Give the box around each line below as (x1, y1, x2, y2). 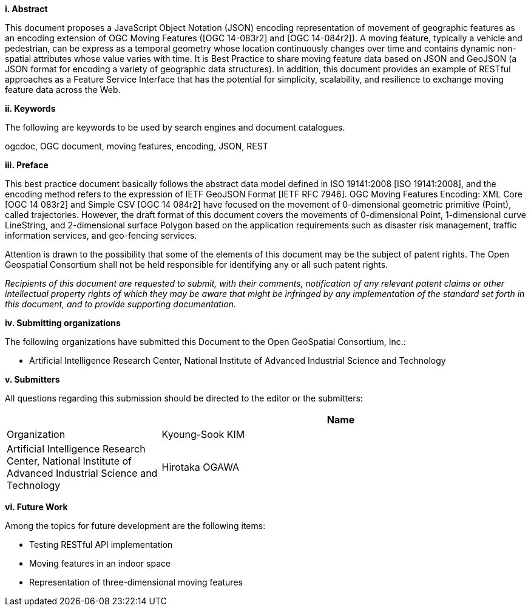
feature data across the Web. (5, 84, 121, 95)
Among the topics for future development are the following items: (5, 521, 266, 531)
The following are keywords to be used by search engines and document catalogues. (5, 122, 345, 132)
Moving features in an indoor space (29, 558, 171, 568)
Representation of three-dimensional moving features (29, 577, 243, 587)
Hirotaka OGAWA (161, 461, 240, 473)
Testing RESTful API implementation (29, 539, 173, 550)
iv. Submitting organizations (5, 318, 121, 328)
